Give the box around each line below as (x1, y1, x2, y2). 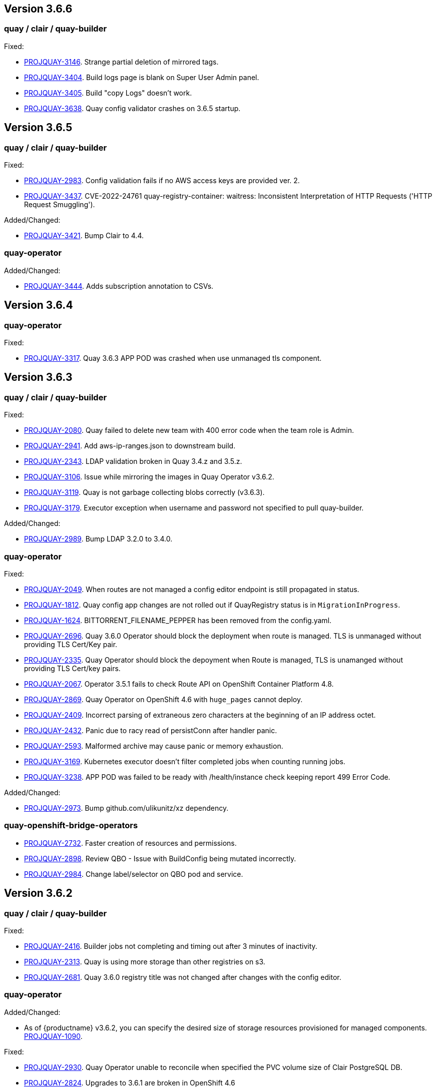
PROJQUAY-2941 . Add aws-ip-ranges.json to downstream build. (24, 441, 236, 450)
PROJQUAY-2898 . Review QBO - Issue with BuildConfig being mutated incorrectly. (24, 854, 296, 863)
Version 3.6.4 (4, 299, 73, 312)
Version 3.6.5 (4, 121, 73, 134)
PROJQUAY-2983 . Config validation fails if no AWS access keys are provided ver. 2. (24, 176, 300, 185)
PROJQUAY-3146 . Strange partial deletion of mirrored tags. (24, 57, 219, 66)
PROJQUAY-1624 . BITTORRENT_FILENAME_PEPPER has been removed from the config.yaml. (24, 616, 332, 625)
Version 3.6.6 (4, 3, 73, 15)
